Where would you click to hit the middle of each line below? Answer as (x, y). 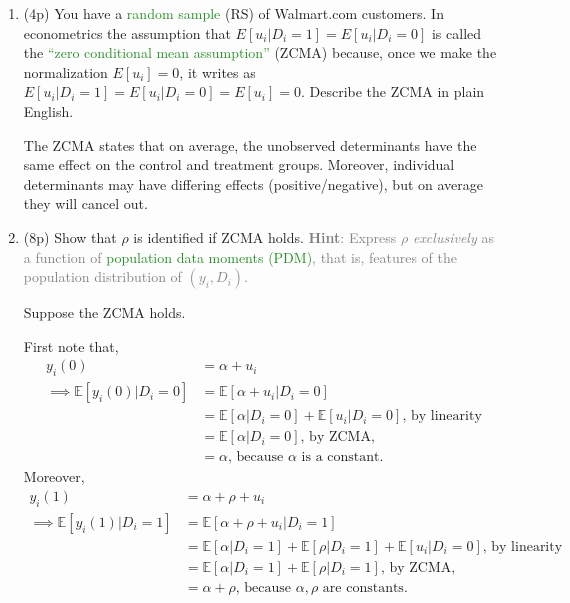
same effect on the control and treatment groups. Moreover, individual (239, 164)
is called (456, 32)
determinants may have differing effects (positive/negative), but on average (253, 183)
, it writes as (217, 71)
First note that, (71, 345)
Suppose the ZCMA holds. (104, 312)
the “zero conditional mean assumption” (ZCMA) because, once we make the (260, 52)
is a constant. (342, 457)
